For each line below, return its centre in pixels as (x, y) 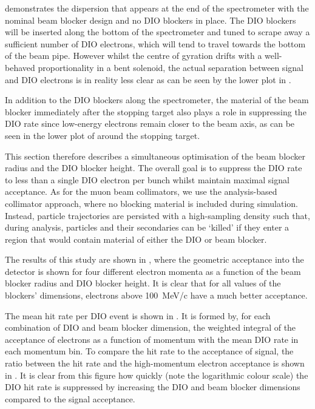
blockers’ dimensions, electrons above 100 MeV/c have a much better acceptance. (156, 295)
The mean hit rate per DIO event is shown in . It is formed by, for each (138, 315)
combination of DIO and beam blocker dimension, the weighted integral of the (151, 327)
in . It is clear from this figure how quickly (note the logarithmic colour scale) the (157, 375)
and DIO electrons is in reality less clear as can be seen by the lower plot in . (148, 79)
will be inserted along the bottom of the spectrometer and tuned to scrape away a (157, 32)
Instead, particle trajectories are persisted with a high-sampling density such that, (157, 215)
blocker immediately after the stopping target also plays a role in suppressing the (156, 111)
